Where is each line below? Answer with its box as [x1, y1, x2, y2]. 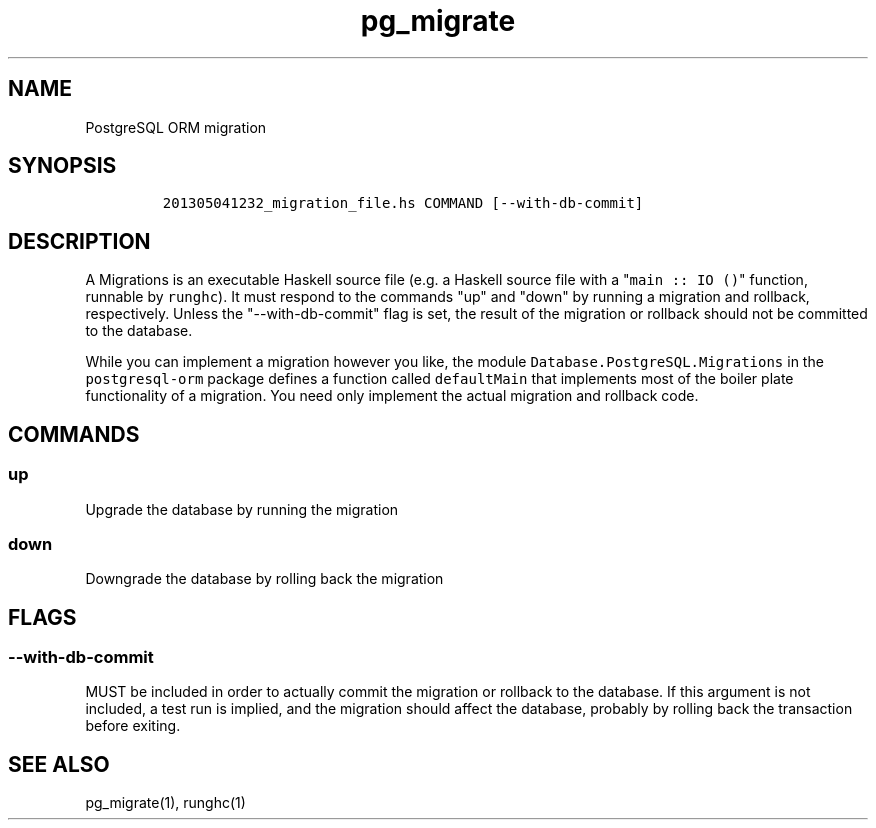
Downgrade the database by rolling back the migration [85, 570, 444, 588]
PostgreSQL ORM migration [85, 118, 267, 136]
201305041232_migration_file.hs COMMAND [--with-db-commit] [162, 195, 644, 212]
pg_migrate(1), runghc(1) [85, 794, 246, 812]
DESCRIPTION [8, 228, 151, 254]
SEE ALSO [8, 751, 110, 777]
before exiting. [85, 717, 181, 735]
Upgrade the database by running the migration [85, 500, 399, 518]
